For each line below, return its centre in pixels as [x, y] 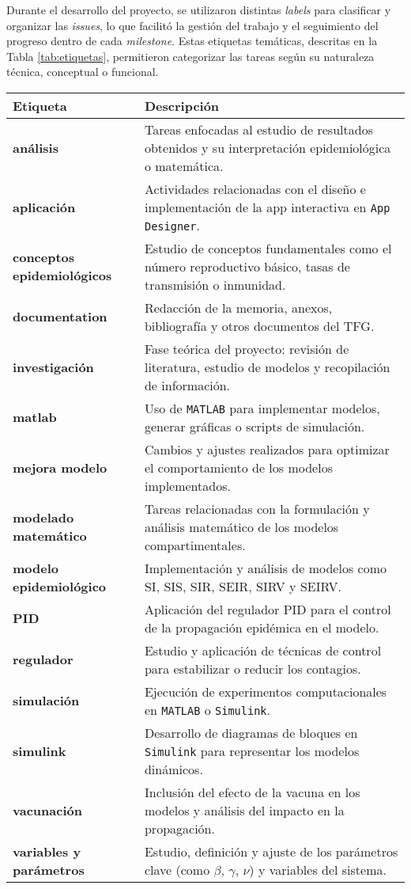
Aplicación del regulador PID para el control [268, 609]
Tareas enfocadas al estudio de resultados [258, 129]
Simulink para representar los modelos [252, 750]
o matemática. [184, 165]
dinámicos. [173, 769]
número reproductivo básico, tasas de [247, 266]
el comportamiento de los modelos [238, 467]
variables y [47, 851]
